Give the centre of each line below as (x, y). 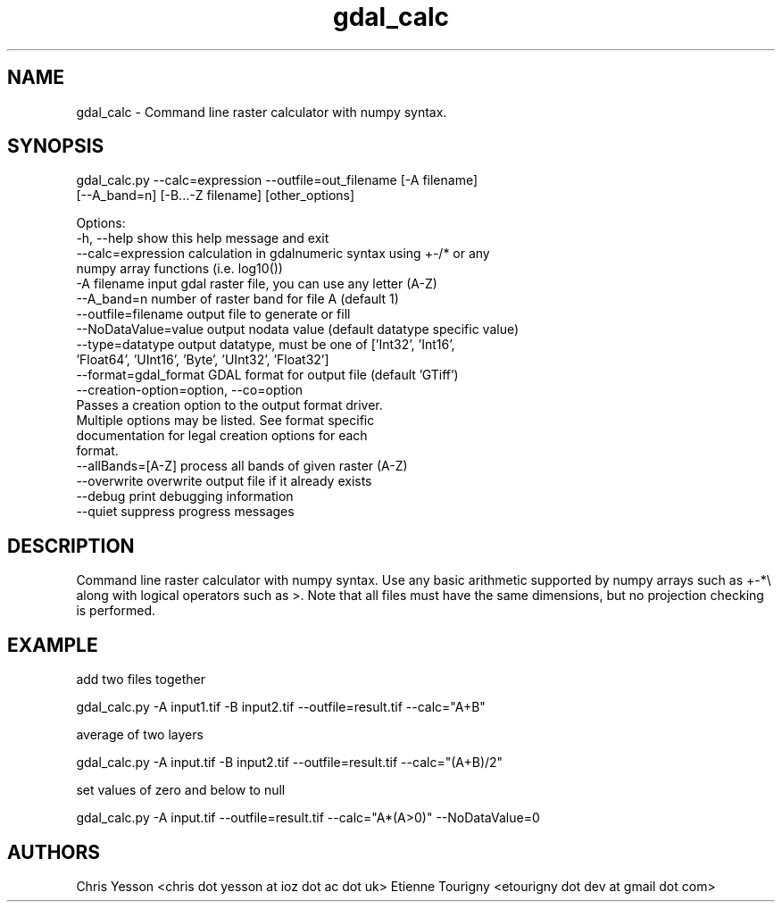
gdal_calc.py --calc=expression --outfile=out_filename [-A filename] (277, 180)
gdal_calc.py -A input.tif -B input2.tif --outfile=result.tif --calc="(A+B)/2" (290, 763)
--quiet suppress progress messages (185, 512)
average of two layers (140, 735)
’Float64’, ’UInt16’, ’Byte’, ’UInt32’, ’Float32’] (203, 360)
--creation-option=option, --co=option (190, 390)
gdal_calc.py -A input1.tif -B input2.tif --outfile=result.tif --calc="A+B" (281, 707)
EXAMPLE (53, 645)
